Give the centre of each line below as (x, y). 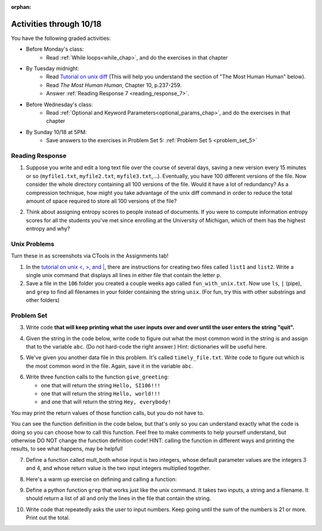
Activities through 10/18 (56, 24)
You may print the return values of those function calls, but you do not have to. (108, 413)
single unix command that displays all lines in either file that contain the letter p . (124, 275)
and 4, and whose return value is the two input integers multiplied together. (118, 468)
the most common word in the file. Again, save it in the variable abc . (109, 366)
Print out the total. (48, 518)
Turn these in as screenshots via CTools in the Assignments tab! (90, 256)
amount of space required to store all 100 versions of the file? (101, 201)
